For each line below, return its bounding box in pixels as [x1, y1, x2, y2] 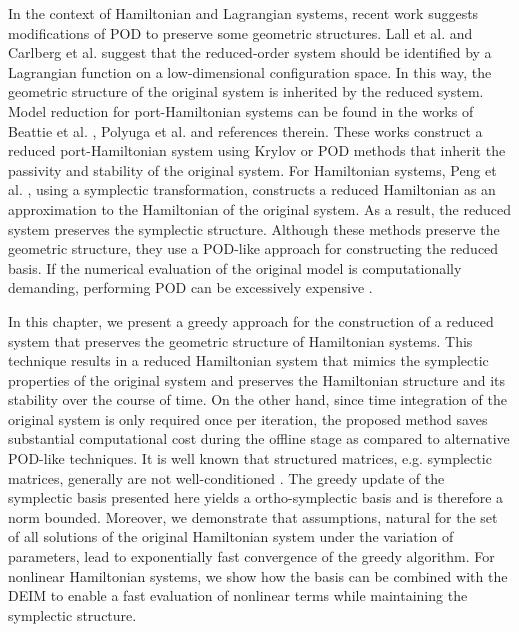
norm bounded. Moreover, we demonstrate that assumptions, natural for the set [8, 506, 498, 527]
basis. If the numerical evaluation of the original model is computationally [8, 257, 462, 278]
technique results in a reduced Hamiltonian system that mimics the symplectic [8, 350, 489, 371]
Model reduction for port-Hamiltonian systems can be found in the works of [8, 100, 474, 121]
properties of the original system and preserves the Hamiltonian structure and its [8, 369, 506, 390]
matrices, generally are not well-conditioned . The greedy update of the [8, 467, 445, 488]
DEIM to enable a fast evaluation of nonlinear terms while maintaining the [8, 585, 468, 606]
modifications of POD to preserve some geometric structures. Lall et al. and [8, 22, 473, 43]
